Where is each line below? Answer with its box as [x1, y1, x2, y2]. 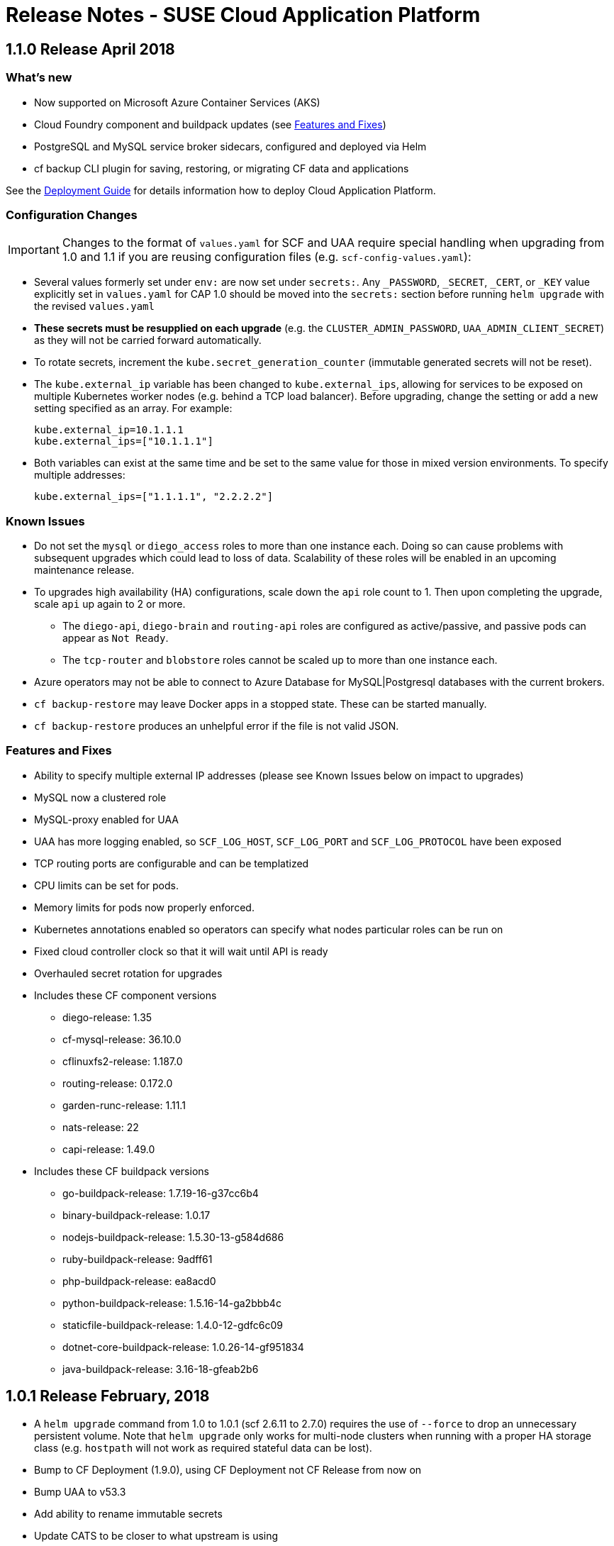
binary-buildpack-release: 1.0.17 [62, 1208, 211, 1221]
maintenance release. [34, 564, 135, 577]
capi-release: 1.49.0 [62, 1142, 155, 1155]
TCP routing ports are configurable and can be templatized [34, 857, 309, 869]
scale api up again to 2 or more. [34, 598, 186, 611]
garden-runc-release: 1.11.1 [62, 1099, 186, 1111]
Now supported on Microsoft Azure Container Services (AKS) [34, 96, 320, 109]
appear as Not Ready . [62, 632, 169, 645]
